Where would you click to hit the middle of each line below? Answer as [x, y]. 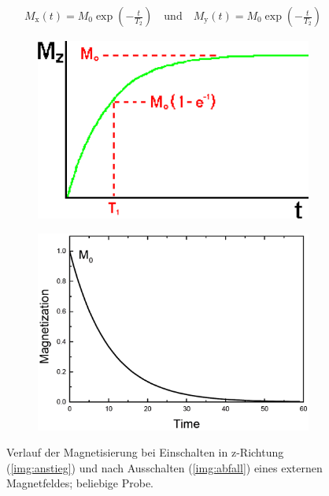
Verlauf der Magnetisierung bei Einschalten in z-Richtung [145, 452]
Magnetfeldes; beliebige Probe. [80, 483]
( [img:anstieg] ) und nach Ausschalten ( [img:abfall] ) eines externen [164, 467]
